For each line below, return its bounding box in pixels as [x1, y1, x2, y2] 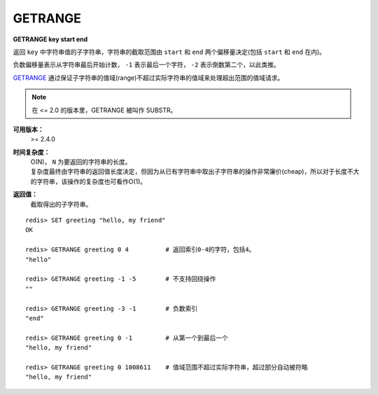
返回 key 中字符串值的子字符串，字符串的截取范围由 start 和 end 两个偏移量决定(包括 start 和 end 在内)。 [13, 48, 325, 56]
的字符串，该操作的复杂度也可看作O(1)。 [30, 177, 147, 186]
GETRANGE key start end [13, 35, 88, 43]
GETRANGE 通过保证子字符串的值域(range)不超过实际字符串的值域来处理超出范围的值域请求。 [13, 74, 284, 82]
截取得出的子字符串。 [30, 200, 92, 208]
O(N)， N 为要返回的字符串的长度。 [30, 158, 132, 166]
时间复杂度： [13, 148, 50, 156]
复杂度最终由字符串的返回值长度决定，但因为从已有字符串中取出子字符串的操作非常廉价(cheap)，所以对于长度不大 [30, 167, 360, 176]
